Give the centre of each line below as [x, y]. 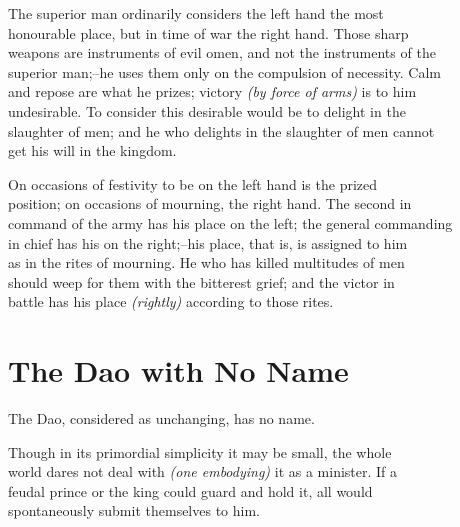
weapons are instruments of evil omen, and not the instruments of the [222, 52]
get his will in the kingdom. [92, 150]
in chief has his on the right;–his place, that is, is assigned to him [208, 242]
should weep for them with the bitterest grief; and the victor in [201, 281]
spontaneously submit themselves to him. [134, 510]
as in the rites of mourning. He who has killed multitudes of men [206, 262]
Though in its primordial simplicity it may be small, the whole [200, 451]
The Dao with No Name [178, 370]
